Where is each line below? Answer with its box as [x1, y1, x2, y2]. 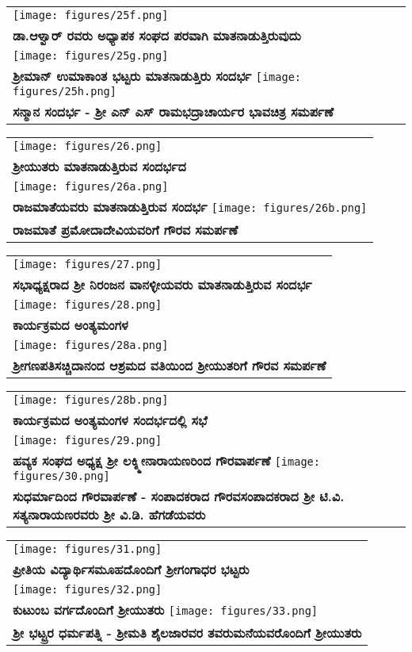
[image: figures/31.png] [13, 543, 162, 555]
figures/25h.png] [13, 85, 116, 98]
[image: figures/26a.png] [13, 180, 169, 193]
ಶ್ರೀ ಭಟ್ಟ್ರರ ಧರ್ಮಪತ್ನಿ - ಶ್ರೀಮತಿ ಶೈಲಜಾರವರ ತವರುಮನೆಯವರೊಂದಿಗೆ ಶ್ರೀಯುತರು [13, 623, 362, 642]
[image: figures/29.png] [13, 434, 162, 447]
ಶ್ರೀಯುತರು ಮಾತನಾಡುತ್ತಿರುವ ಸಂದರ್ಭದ [13, 157, 186, 175]
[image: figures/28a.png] [13, 339, 169, 351]
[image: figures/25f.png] [13, 9, 169, 21]
